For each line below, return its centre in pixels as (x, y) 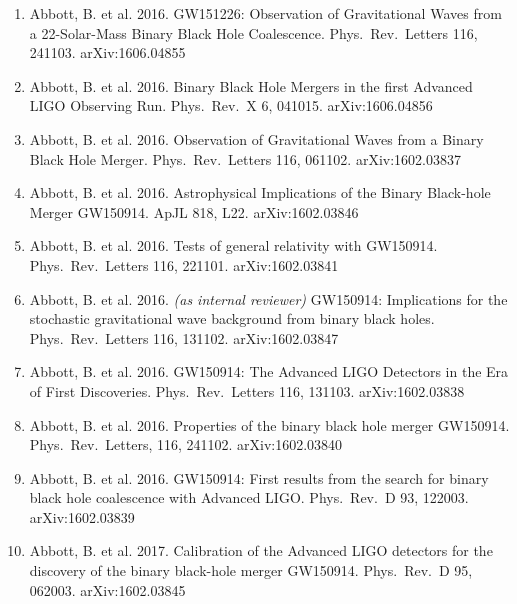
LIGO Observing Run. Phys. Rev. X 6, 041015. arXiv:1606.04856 (231, 105)
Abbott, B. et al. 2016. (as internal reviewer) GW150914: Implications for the (268, 298)
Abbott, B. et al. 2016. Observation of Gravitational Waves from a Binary (256, 138)
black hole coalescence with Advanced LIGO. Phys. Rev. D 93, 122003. (249, 497)
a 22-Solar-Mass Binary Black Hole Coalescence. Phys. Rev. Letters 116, (253, 32)
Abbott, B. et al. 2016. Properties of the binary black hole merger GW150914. (269, 424)
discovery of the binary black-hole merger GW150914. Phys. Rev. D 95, (251, 570)
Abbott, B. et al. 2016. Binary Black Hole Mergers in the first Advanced (251, 85)
